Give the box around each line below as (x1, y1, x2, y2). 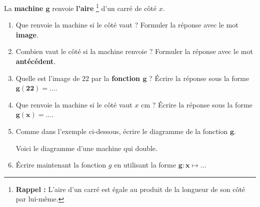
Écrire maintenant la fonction (15, 159, 106, 170)
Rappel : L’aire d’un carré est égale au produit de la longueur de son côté (15, 183, 245, 194)
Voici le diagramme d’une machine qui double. (15, 142, 157, 153)
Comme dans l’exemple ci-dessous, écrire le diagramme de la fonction (15, 126, 228, 136)
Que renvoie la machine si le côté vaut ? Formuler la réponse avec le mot (15, 19, 238, 30)
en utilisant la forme (114, 159, 176, 170)
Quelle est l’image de (15, 72, 80, 83)
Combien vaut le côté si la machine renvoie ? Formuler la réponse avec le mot (15, 46, 253, 56)
